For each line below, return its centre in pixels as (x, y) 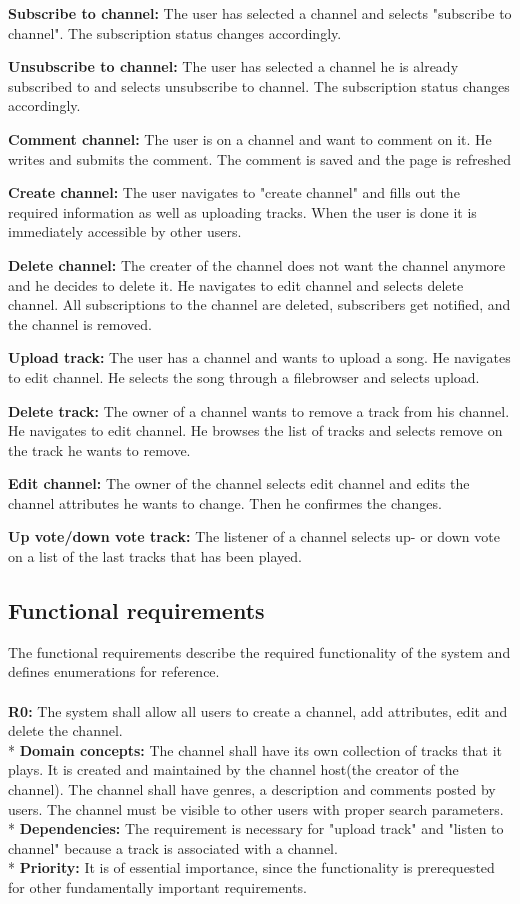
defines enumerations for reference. (114, 671)
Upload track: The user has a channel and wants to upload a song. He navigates (259, 357)
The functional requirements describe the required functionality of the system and (259, 651)
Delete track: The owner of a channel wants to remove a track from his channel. (259, 410)
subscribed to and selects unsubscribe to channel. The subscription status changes (259, 85)
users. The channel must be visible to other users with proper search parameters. (256, 808)
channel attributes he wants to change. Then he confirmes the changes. (225, 502)
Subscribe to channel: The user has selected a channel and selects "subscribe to (260, 13)
